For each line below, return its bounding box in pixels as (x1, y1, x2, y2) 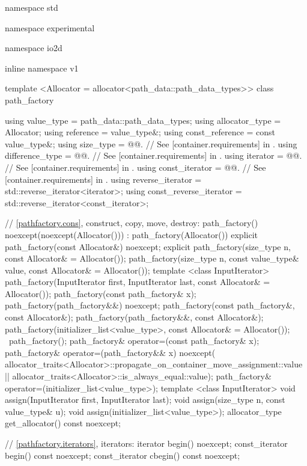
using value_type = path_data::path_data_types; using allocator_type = (5, 114, 281, 126)
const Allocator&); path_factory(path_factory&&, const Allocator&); (5, 311, 264, 323)
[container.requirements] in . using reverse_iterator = (5, 173, 202, 185)
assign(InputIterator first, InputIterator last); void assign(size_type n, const (5, 393, 285, 406)
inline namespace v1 (5, 61, 79, 74)
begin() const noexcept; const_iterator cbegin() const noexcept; (5, 449, 240, 461)
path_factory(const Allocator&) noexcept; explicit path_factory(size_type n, (5, 240, 291, 253)
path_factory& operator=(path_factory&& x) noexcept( (5, 346, 216, 358)
